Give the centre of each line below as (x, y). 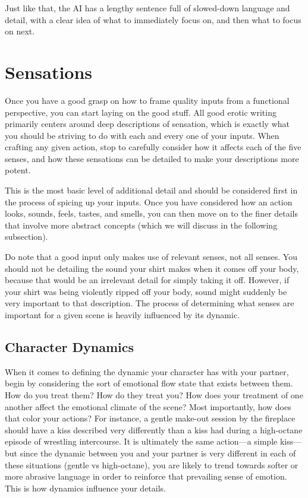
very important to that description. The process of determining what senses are (150, 303)
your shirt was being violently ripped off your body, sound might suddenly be (146, 291)
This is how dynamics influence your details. (86, 488)
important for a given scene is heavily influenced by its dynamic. (122, 315)
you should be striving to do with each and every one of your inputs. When (142, 135)
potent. (18, 170)
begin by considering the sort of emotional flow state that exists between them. (149, 383)
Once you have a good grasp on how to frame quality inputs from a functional (147, 100)
